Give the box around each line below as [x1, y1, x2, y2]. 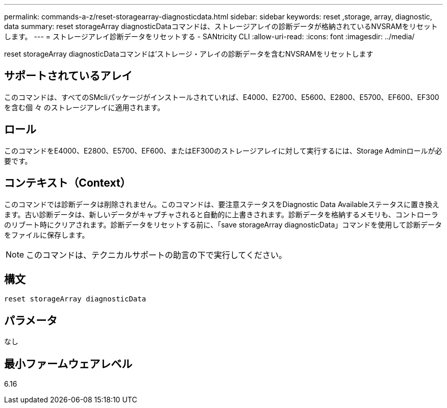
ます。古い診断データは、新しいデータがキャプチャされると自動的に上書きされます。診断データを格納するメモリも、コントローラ [4, 210, 438, 219]
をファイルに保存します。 [4, 230, 89, 239]
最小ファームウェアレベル [4, 357, 133, 370]
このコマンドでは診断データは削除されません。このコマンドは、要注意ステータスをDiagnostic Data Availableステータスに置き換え [4, 199, 440, 209]
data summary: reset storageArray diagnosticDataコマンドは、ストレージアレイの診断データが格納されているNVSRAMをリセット [4, 22, 438, 31]
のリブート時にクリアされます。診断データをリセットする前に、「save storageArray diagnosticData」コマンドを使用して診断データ [4, 220, 442, 229]
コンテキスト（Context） [4, 176, 131, 190]
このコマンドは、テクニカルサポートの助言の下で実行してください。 [26, 249, 287, 260]
